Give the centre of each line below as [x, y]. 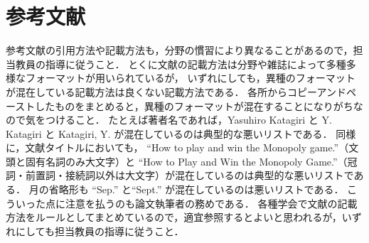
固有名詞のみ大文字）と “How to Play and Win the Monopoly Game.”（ [186, 161]
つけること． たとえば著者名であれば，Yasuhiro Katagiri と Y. [188, 120]
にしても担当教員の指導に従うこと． [100, 231]
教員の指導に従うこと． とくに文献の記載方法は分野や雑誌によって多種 [181, 64]
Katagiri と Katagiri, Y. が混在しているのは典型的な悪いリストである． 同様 [181, 133]
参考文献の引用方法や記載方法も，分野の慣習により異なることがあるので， [180, 50]
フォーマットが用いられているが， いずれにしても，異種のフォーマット [190, 78]
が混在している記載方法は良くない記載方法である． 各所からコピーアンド [176, 91]
